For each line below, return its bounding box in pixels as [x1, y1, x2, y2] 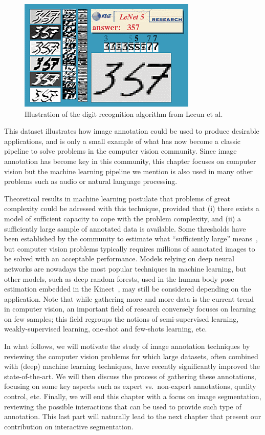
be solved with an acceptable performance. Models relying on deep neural [4, 253, 234, 264]
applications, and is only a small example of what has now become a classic [4, 135, 241, 146]
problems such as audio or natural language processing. [4, 176, 178, 187]
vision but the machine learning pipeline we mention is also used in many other [4, 165, 253, 176]
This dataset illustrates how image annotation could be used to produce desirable [4, 126, 259, 136]
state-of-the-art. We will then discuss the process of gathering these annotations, [4, 370, 256, 381]
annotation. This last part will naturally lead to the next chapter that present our [4, 411, 261, 422]
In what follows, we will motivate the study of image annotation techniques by [4, 341, 250, 351]
